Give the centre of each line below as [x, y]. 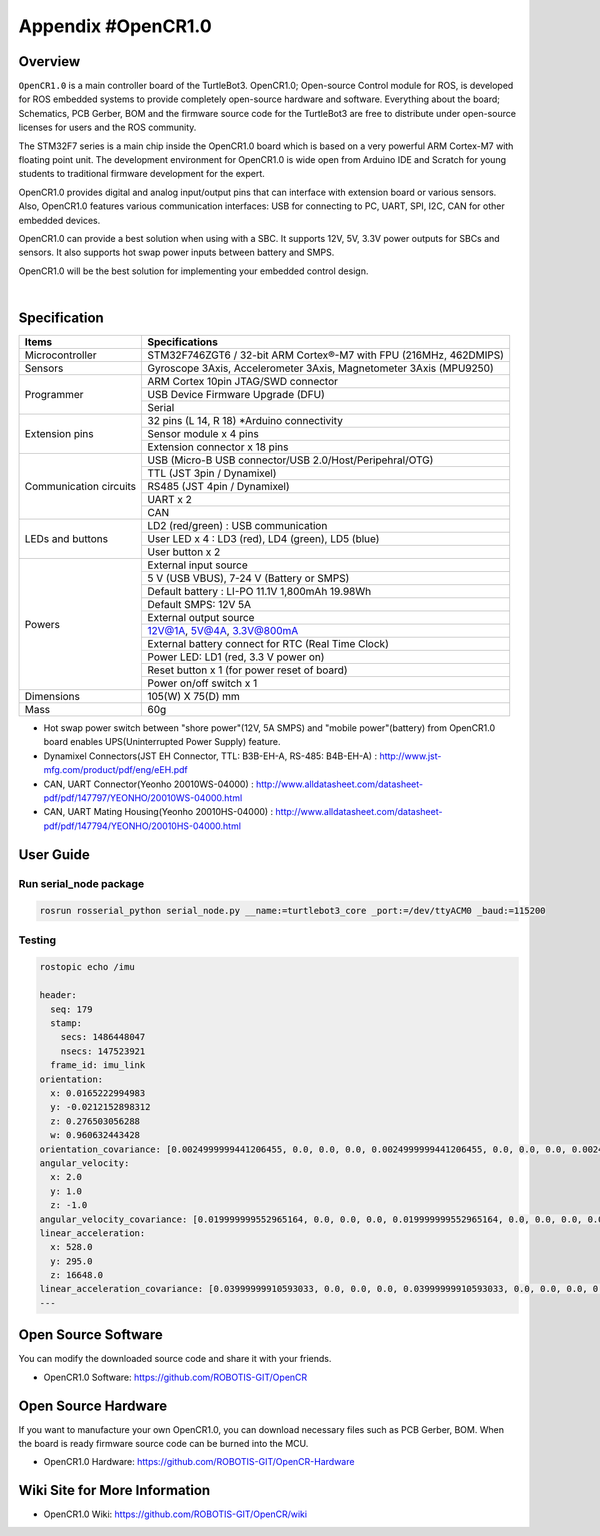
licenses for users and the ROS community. [107, 127]
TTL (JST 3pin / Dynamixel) [212, 473]
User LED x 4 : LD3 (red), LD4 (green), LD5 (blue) [263, 539]
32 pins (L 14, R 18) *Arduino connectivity [245, 421]
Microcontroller [60, 355]
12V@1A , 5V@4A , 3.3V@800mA [223, 631]
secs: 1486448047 [103, 1037]
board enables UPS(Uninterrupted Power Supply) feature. [162, 742]
